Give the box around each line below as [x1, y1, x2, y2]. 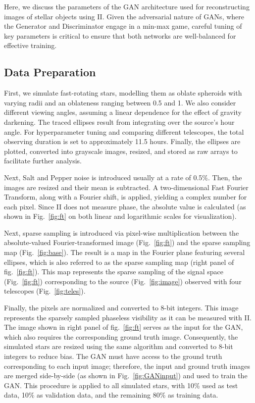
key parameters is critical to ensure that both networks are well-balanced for [4, 30, 236, 41]
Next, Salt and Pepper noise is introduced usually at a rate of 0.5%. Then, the [4, 172, 242, 182]
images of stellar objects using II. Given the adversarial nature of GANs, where [4, 11, 245, 21]
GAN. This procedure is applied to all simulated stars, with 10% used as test [4, 380, 238, 390]
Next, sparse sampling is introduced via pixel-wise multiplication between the [4, 227, 239, 238]
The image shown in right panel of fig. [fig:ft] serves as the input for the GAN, [4, 322, 243, 332]
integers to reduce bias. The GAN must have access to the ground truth [4, 351, 222, 361]
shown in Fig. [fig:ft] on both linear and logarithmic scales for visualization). [4, 211, 237, 221]
